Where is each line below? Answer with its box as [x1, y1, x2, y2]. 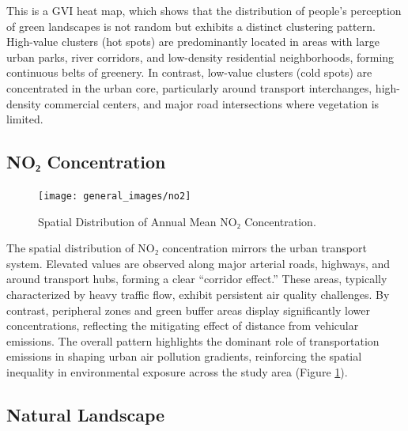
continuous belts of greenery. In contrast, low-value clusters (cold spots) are [6, 64, 372, 81]
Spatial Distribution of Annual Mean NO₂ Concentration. [38, 213, 316, 229]
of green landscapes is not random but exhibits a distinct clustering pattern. [6, 17, 376, 34]
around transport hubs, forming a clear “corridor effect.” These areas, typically [6, 270, 387, 287]
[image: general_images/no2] [38, 190, 191, 202]
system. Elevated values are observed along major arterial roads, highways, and [6, 255, 391, 271]
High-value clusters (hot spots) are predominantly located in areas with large [6, 33, 380, 50]
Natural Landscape [6, 402, 165, 426]
